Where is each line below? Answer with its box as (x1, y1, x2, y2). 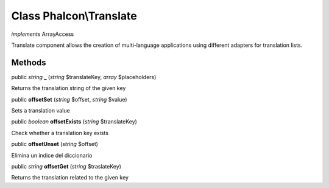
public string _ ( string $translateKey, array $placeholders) (11, 73, 157, 80)
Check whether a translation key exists (11, 129, 109, 136)
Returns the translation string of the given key (11, 85, 126, 92)
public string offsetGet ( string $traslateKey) (11, 162, 122, 170)
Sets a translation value (11, 107, 70, 114)
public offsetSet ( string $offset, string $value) (11, 96, 127, 103)
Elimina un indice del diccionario (11, 151, 93, 159)
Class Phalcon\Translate (11, 9, 137, 23)
